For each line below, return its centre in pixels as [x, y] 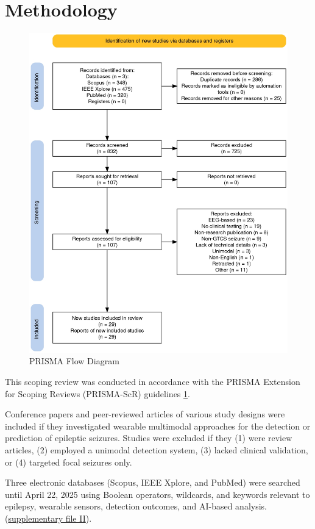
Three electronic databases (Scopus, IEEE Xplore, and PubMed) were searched [153, 482]
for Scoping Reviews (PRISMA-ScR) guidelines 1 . [97, 393]
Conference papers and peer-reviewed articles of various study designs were [145, 414]
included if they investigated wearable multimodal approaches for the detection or [158, 426]
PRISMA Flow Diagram [74, 361]
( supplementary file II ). [48, 518]
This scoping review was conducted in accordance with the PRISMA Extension [153, 382]
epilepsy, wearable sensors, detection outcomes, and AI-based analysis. [136, 506]
